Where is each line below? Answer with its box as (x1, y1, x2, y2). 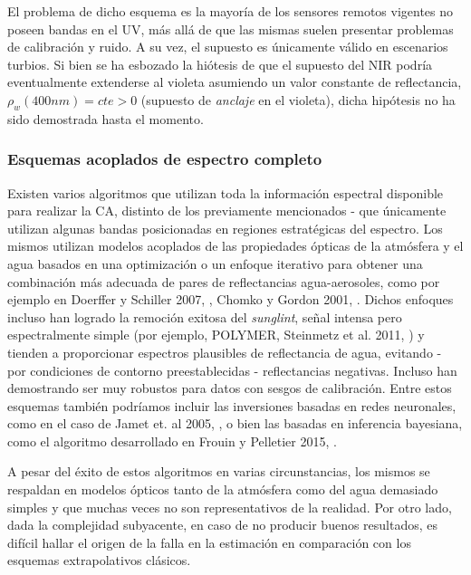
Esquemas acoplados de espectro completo (7, 148, 322, 170)
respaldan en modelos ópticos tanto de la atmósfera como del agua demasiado (7, 480, 438, 499)
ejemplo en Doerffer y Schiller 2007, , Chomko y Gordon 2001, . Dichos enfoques (7, 290, 454, 309)
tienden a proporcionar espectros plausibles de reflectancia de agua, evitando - (7, 342, 442, 361)
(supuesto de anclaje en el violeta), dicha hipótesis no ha (140, 90, 456, 109)
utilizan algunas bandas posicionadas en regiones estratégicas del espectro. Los (7, 218, 443, 237)
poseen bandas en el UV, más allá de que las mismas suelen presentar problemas (7, 19, 454, 38)
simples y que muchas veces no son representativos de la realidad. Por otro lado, (7, 497, 452, 516)
